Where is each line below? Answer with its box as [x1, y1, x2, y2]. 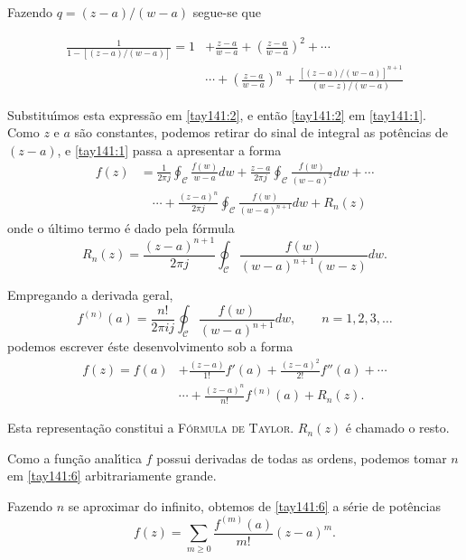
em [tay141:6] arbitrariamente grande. [7, 466, 217, 485]
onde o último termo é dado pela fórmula [7, 218, 235, 237]
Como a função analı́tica [7, 448, 142, 467]
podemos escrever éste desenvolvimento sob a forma [7, 337, 294, 355]
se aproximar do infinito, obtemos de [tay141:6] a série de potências [68, 496, 441, 515]
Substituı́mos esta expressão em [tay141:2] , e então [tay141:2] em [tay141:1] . [7, 105, 426, 124]
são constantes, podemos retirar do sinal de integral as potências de [74, 123, 448, 142]
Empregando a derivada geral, [7, 285, 173, 303]
